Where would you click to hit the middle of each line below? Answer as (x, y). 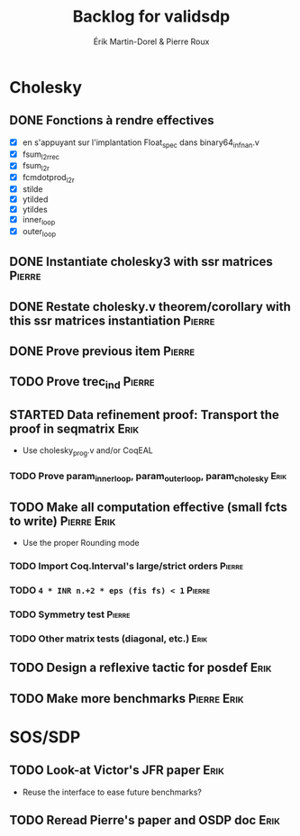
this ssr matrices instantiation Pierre (112, 320)
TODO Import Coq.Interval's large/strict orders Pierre (127, 566)
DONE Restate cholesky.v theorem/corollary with (150, 307)
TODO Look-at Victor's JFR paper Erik (117, 771)
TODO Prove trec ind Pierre (82, 383)
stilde (32, 189)
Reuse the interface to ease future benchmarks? (112, 792)
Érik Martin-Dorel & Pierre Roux (151, 41)
